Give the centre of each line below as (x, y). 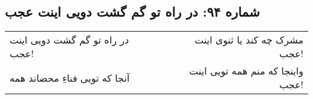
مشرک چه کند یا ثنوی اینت (249, 40)
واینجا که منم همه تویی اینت (246, 71)
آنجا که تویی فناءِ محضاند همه (70, 78)
